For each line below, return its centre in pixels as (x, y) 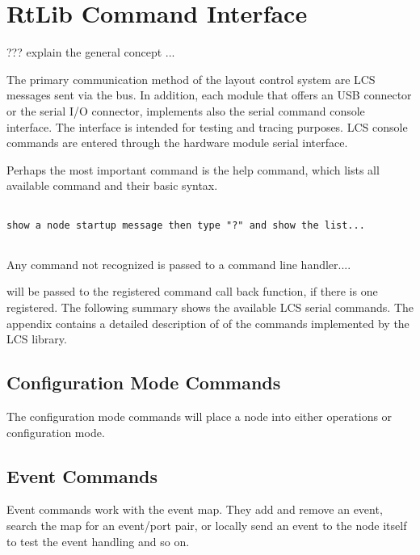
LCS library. (37, 339)
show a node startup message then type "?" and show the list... (186, 225)
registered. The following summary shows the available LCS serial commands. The (210, 307)
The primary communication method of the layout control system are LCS (191, 79)
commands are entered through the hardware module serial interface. (177, 143)
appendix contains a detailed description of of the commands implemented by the (208, 323)
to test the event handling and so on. (98, 541)
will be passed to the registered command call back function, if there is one (192, 291)
